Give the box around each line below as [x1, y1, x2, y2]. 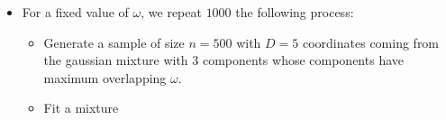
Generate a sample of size [43, 32, 185, 51]
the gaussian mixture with [43, 51, 188, 69]
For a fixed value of [22, 3, 129, 21]
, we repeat [141, 3, 202, 21]
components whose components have [202, 51, 404, 69]
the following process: [235, 3, 354, 21]
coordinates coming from [302, 32, 440, 51]
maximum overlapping [43, 68, 167, 87]
